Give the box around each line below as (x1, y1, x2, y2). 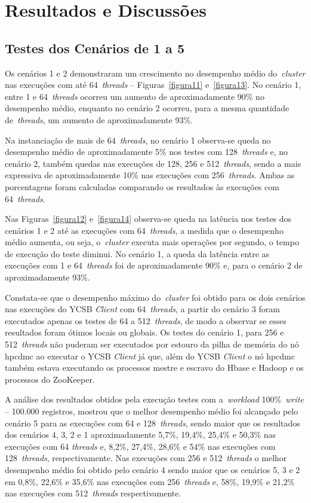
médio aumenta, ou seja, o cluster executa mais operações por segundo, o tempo (5, 236, 299, 248)
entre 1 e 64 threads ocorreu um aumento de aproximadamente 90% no (5, 90, 264, 102)
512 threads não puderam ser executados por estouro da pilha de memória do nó (5, 338, 299, 350)
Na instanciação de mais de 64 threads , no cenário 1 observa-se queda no (5, 133, 271, 146)
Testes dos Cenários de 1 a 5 (5, 38, 184, 57)
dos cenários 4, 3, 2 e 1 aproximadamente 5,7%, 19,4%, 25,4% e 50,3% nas (5, 428, 276, 441)
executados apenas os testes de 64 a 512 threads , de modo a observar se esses (5, 314, 287, 327)
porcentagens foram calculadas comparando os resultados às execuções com (5, 180, 279, 193)
